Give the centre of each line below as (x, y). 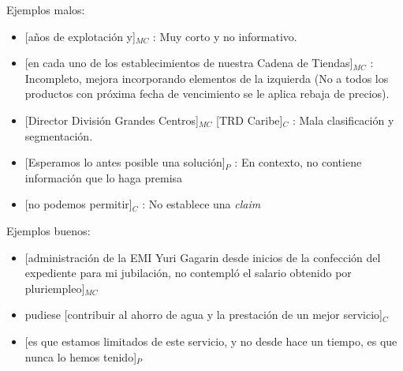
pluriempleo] (55, 288)
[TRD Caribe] (250, 120)
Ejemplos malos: (46, 9)
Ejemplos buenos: (49, 230)
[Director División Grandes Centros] (112, 120)
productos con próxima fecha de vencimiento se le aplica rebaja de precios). (207, 94)
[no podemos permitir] (78, 204)
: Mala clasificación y (343, 120)
